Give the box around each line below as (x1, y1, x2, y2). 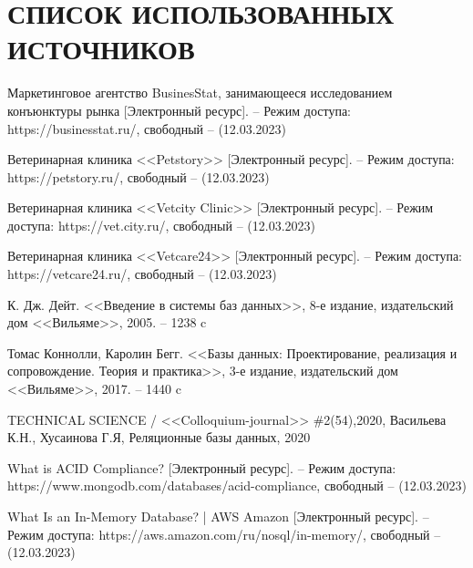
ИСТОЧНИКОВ (7, 30, 195, 67)
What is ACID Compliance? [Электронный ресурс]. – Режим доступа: (7, 458, 396, 477)
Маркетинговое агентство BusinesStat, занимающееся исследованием (7, 83, 393, 102)
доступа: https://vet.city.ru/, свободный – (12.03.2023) (7, 215, 315, 234)
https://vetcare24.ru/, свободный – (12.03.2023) (7, 264, 277, 284)
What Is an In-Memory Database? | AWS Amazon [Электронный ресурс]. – (7, 507, 429, 525)
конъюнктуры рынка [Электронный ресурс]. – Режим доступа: (7, 100, 351, 119)
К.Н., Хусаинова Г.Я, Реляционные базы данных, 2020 (7, 428, 311, 447)
